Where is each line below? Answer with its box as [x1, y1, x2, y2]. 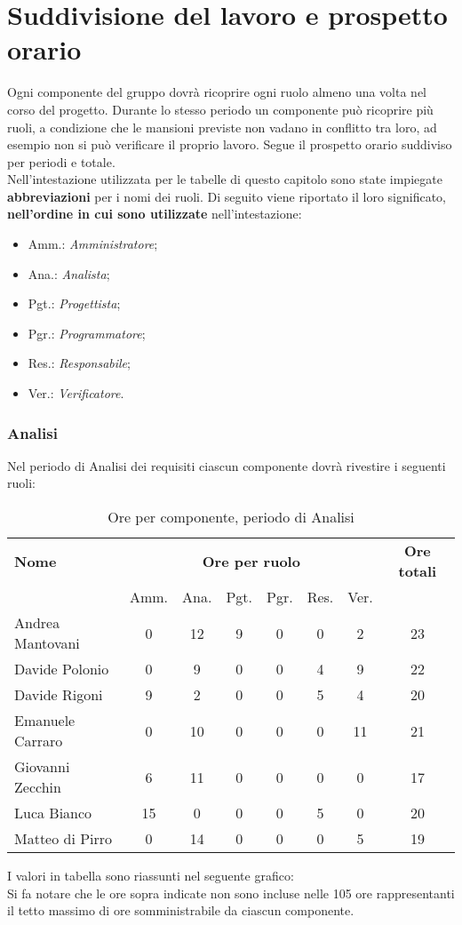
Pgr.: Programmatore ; [28, 323, 146, 342]
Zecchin [14, 777, 61, 798]
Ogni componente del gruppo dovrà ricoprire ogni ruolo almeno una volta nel [7, 83, 427, 101]
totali [398, 561, 437, 582]
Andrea [14, 612, 60, 634]
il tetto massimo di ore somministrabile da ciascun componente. [7, 901, 354, 920]
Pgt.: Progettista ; [28, 294, 121, 313]
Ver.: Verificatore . [28, 384, 124, 403]
